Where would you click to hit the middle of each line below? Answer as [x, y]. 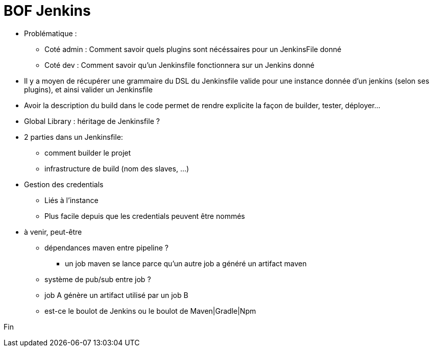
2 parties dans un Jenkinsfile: [74, 137]
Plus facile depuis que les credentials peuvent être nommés [145, 216]
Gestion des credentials [64, 184]
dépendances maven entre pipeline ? [106, 247]
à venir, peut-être [53, 232]
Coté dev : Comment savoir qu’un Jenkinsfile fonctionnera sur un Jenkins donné [179, 65]
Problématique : [51, 33]
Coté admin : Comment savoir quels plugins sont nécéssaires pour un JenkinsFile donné [193, 49]
